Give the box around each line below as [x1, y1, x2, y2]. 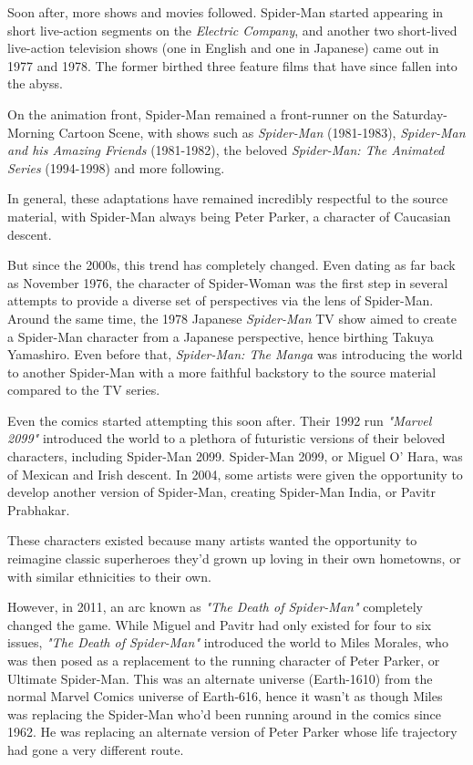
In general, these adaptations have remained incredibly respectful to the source [7, 189, 448, 208]
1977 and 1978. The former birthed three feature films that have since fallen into [7, 56, 458, 75]
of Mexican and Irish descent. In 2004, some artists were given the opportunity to [7, 464, 463, 483]
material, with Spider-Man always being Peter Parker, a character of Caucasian [7, 206, 451, 225]
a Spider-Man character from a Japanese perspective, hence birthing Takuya [7, 326, 434, 346]
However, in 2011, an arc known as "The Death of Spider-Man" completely [7, 597, 423, 616]
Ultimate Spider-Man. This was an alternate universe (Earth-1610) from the [7, 668, 433, 687]
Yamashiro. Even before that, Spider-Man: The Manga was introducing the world [7, 345, 463, 364]
